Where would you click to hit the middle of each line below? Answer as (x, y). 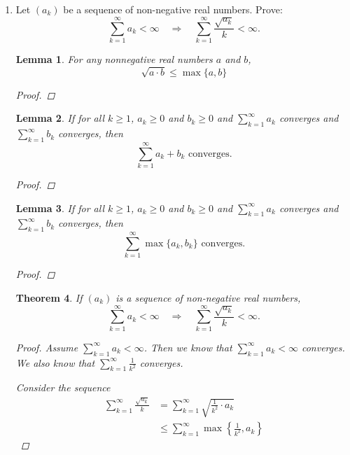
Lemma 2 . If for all (60, 118)
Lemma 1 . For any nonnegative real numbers (114, 58)
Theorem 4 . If (49, 297)
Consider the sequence (63, 387)
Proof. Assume (47, 347)
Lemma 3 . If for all (60, 208)
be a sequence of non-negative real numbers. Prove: (173, 9)
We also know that (55, 362)
